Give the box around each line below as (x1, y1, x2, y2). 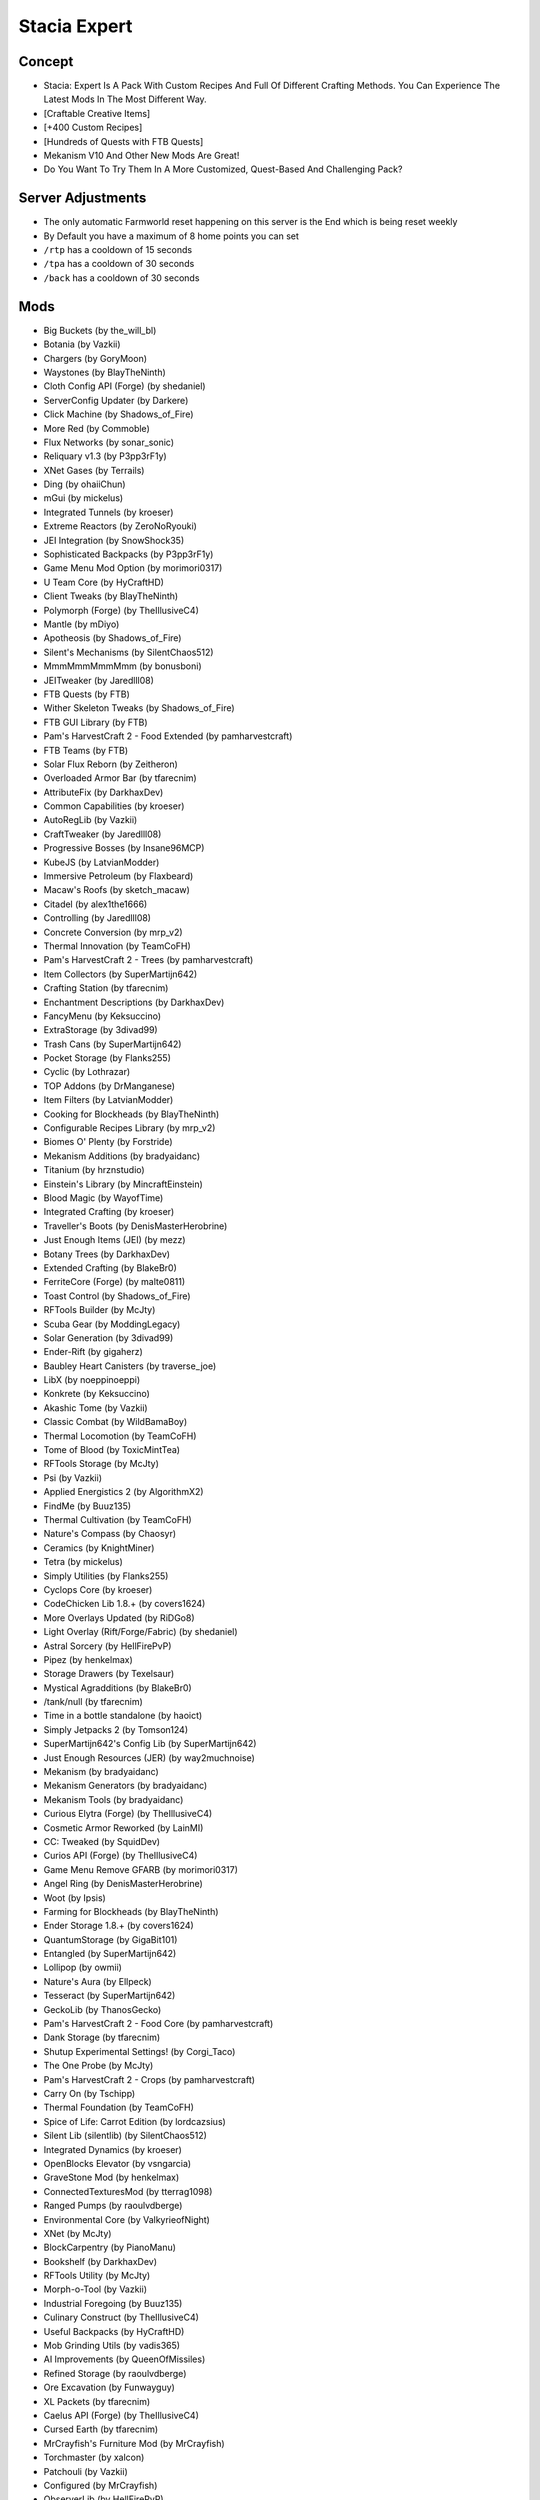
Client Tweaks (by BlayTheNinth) (43, 590, 179, 602)
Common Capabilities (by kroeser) (43, 800, 185, 812)
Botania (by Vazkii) (43, 338, 121, 350)
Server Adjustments (18, 190, 147, 207)
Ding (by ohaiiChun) (43, 478, 126, 490)
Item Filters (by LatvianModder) (43, 1094, 174, 1106)
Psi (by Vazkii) (43, 1471, 102, 1484)
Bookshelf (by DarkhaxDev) (43, 2255, 158, 2267)
